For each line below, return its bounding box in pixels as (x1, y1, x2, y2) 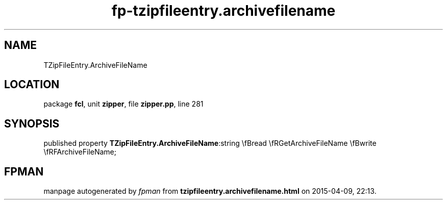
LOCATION (4, 78, 60, 91)
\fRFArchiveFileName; (43, 147, 117, 157)
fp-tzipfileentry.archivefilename (111, 2, 336, 19)
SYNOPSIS (4, 117, 60, 130)
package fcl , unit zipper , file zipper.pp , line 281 (43, 99, 204, 109)
